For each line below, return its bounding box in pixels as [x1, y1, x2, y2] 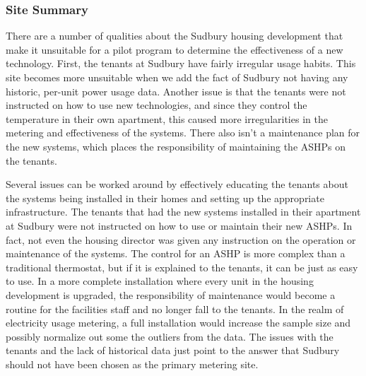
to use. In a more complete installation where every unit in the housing [6, 274, 314, 288]
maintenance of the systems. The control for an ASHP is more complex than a [6, 246, 346, 261]
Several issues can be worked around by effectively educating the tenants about [6, 177, 348, 192]
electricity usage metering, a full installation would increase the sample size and [6, 315, 351, 330]
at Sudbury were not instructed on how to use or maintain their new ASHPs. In [6, 218, 353, 233]
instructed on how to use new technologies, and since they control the [6, 98, 307, 112]
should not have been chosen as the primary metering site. [6, 356, 259, 371]
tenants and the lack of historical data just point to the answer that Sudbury [6, 343, 340, 358]
